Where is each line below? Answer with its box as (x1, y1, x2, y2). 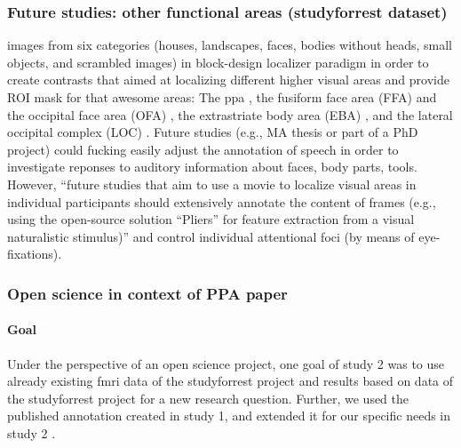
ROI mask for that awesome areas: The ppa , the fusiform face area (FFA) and (7, 88, 437, 106)
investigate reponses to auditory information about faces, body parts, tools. (7, 157, 417, 176)
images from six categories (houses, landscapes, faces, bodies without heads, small (7, 36, 452, 54)
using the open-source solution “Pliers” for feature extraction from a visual (7, 210, 415, 228)
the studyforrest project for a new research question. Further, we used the (7, 388, 409, 407)
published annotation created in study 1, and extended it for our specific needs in (7, 406, 451, 425)
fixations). (7, 244, 62, 263)
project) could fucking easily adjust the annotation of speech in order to (7, 140, 399, 158)
